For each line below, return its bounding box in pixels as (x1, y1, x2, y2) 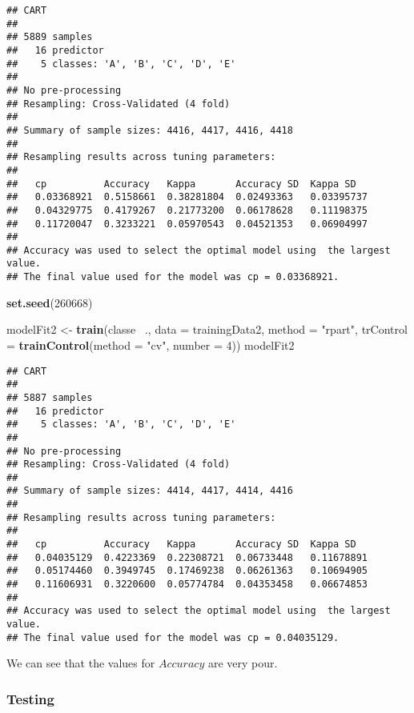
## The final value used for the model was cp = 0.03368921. (6, 271, 340, 283)
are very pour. (207, 655, 278, 671)
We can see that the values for (6, 655, 155, 671)
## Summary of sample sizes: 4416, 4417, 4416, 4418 (6, 124, 293, 136)
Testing (6, 688, 54, 708)
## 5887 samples (6, 391, 93, 403)
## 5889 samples (6, 31, 93, 43)
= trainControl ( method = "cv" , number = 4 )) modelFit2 (6, 336, 295, 353)
